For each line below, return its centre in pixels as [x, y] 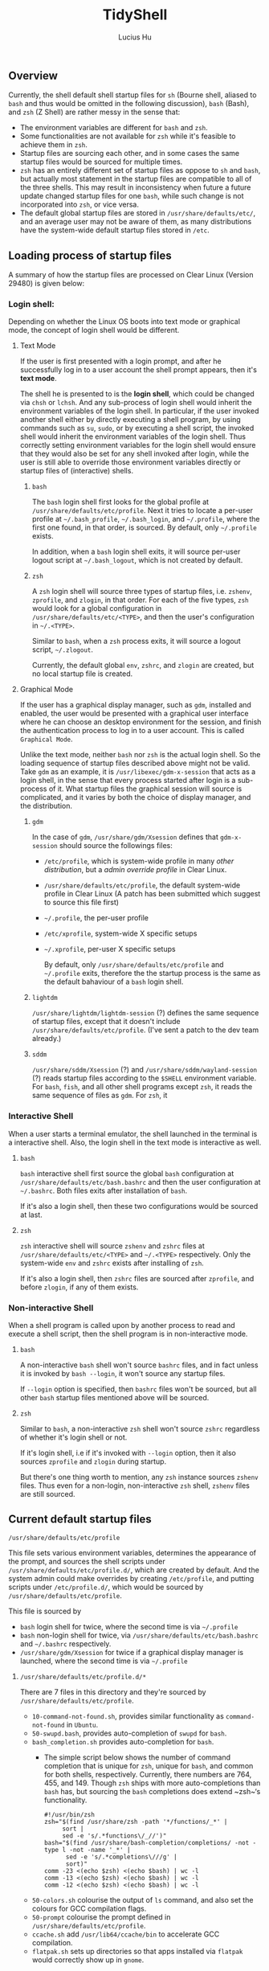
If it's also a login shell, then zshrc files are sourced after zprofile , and [137, 1278]
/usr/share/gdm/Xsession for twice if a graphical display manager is [131, 1652]
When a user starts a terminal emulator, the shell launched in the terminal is [133, 1133]
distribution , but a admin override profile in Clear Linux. [135, 870]
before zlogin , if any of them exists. [79, 1287]
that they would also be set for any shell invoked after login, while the [134, 454]
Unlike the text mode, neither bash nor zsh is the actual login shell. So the [140, 755]
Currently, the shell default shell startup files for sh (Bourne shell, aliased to [132, 95]
